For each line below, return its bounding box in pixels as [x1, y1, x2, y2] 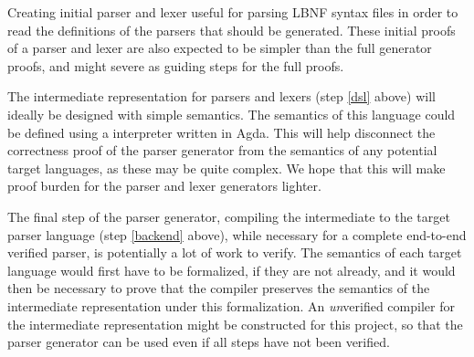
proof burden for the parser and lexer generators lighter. [7, 176, 321, 195]
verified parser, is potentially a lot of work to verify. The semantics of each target [7, 243, 462, 262]
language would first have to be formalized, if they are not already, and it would [7, 260, 456, 279]
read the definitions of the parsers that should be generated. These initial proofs [7, 20, 456, 39]
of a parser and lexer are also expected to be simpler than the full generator [7, 38, 432, 58]
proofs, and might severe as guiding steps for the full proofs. [7, 56, 344, 75]
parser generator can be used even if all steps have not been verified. [7, 332, 390, 352]
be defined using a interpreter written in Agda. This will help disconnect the [7, 122, 436, 142]
